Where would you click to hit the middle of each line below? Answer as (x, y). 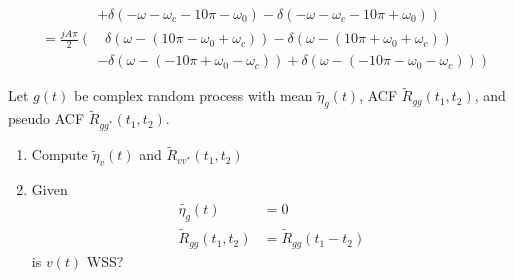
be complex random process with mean (193, 95)
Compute (59, 154)
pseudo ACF (46, 118)
